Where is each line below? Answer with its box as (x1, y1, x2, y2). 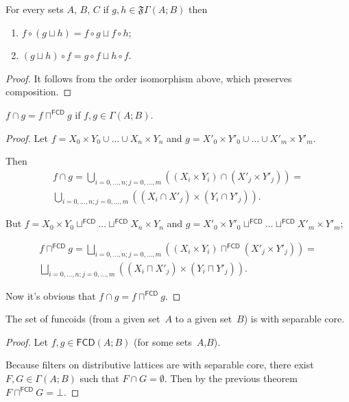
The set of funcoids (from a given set (5, 311, 160, 326)
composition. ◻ (5, 84, 72, 99)
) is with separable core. (243, 311, 345, 326)
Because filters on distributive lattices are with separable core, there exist (5, 357, 314, 372)
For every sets (5, 2, 64, 16)
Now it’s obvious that (5, 288, 96, 303)
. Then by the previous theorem (164, 371, 298, 386)
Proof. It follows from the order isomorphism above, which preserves (5, 71, 292, 85)
